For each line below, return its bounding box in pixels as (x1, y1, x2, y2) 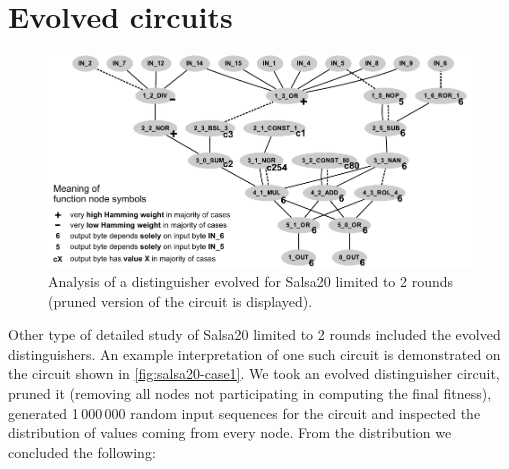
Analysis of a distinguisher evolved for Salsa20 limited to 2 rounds (48, 270, 454, 291)
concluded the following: (8, 441, 156, 462)
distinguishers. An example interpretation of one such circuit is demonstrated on (8, 343, 501, 364)
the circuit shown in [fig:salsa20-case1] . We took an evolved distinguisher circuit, (8, 363, 500, 384)
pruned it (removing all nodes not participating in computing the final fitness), (8, 382, 492, 403)
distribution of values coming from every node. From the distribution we (8, 422, 452, 443)
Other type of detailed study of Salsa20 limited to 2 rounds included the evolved (8, 324, 501, 345)
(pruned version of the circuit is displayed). (48, 290, 313, 311)
